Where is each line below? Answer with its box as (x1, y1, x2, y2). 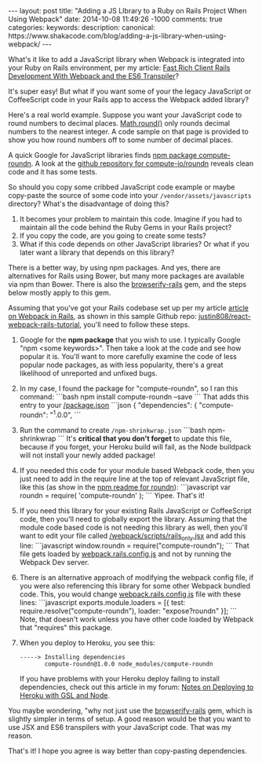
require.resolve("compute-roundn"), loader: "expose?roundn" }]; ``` (19, 607, 238, 616)
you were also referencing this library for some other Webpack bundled (19, 581, 251, 591)
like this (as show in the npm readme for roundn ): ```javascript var (19, 482, 231, 492)
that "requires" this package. (19, 623, 113, 633)
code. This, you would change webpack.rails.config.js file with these (19, 589, 242, 599)
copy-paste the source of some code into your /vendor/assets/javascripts (8, 191, 252, 200)
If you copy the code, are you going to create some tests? (19, 231, 206, 240)
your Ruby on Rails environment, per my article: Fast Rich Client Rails (8, 63, 231, 72)
